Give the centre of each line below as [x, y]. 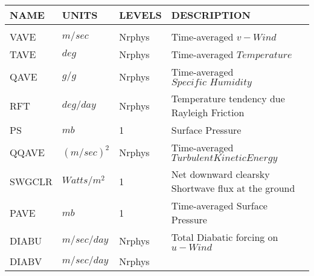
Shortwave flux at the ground [233, 188]
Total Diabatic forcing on [225, 237]
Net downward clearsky [220, 174]
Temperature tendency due [228, 98]
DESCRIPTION [211, 15]
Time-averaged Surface [219, 205]
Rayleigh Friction [208, 112]
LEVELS [140, 15]
